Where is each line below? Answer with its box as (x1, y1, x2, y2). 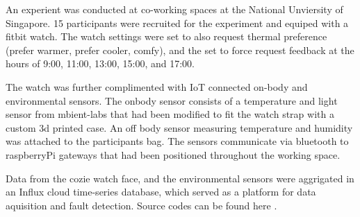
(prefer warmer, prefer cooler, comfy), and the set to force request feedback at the (6, 42, 354, 57)
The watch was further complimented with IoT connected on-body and (6, 79, 308, 94)
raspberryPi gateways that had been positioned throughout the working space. (6, 147, 341, 162)
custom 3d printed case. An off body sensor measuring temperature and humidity (6, 120, 353, 134)
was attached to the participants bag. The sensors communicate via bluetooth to (6, 134, 349, 148)
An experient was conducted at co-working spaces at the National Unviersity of (6, 2, 343, 16)
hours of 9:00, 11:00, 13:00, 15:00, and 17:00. (6, 56, 195, 71)
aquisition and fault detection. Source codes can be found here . (6, 198, 277, 212)
